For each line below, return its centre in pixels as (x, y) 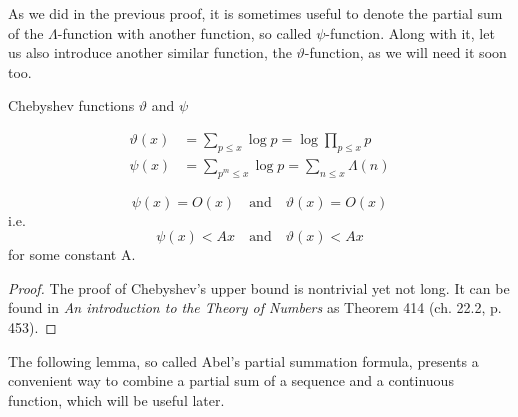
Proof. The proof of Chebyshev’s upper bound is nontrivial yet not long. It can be (259, 287)
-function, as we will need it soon (405, 52)
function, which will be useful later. (116, 399)
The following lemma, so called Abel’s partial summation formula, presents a (243, 360)
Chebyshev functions (71, 105)
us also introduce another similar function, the (150, 52)
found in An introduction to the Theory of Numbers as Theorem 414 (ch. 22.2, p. (255, 307)
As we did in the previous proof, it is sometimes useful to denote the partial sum (255, 13)
